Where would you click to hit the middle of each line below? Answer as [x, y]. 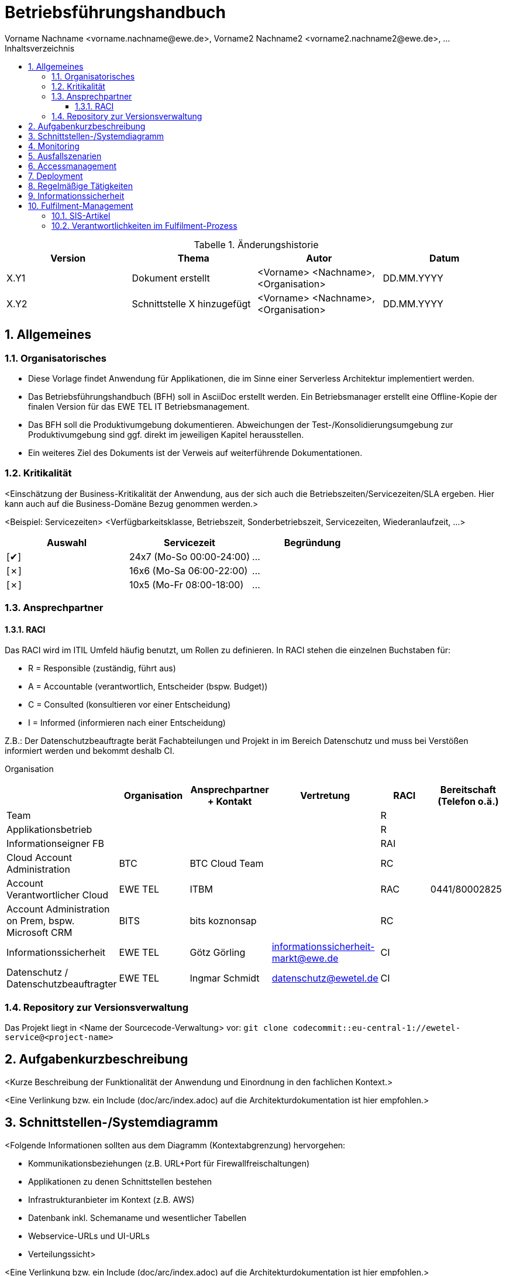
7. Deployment [56, 176]
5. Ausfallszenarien [65, 156]
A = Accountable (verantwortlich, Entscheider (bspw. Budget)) [148, 687]
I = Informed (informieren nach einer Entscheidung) [127, 723]
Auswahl [66, 542]
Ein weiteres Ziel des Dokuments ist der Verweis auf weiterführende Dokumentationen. [195, 452]
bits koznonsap [223, 921]
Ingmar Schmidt [225, 978]
